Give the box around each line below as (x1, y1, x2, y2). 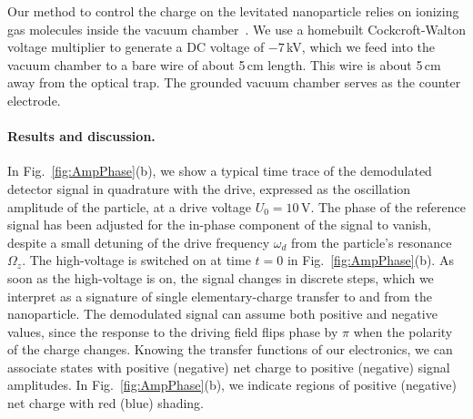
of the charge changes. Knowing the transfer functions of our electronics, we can (7, 340, 453, 359)
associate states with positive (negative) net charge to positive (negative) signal (7, 357, 450, 376)
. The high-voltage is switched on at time (22, 250, 251, 270)
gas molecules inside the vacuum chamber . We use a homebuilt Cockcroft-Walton (7, 19, 466, 38)
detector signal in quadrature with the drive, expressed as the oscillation (7, 179, 411, 198)
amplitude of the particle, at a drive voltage (7, 197, 252, 216)
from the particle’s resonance (290, 232, 452, 251)
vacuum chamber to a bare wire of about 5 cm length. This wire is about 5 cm (7, 55, 441, 74)
